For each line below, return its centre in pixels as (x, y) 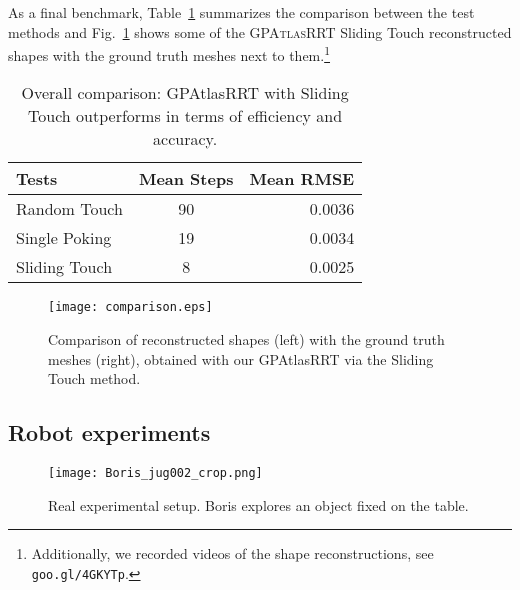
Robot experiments (109, 432)
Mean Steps (186, 179)
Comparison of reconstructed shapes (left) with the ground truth (246, 339)
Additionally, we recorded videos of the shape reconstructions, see (232, 553)
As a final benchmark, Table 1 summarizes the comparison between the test (241, 12)
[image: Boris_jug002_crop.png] (155, 473)
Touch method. (94, 378)
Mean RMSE (302, 179)
